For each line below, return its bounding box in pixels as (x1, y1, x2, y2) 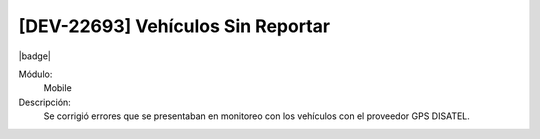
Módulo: (18, 68, 53, 80)
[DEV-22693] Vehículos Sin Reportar (18, 15, 330, 37)
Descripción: (18, 96, 72, 108)
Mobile (43, 82, 72, 94)
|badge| (18, 50, 52, 62)
